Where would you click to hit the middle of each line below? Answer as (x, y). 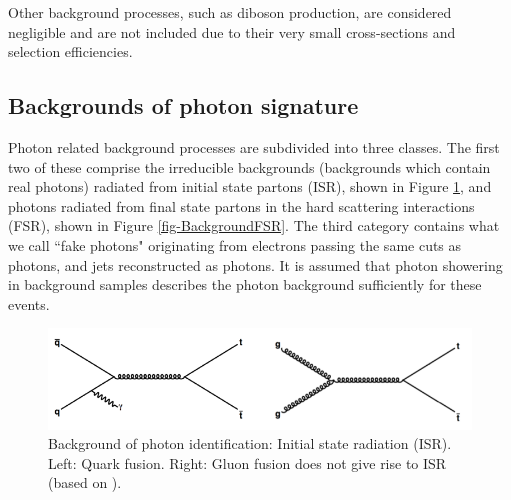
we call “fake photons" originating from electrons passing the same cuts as (235, 244)
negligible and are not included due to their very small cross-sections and (232, 31)
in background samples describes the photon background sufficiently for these (245, 284)
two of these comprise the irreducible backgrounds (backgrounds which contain (249, 166)
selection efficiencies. (70, 51)
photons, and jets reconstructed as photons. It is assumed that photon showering (255, 264)
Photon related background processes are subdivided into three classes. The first (254, 146)
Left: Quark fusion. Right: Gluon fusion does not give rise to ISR (247, 462)
